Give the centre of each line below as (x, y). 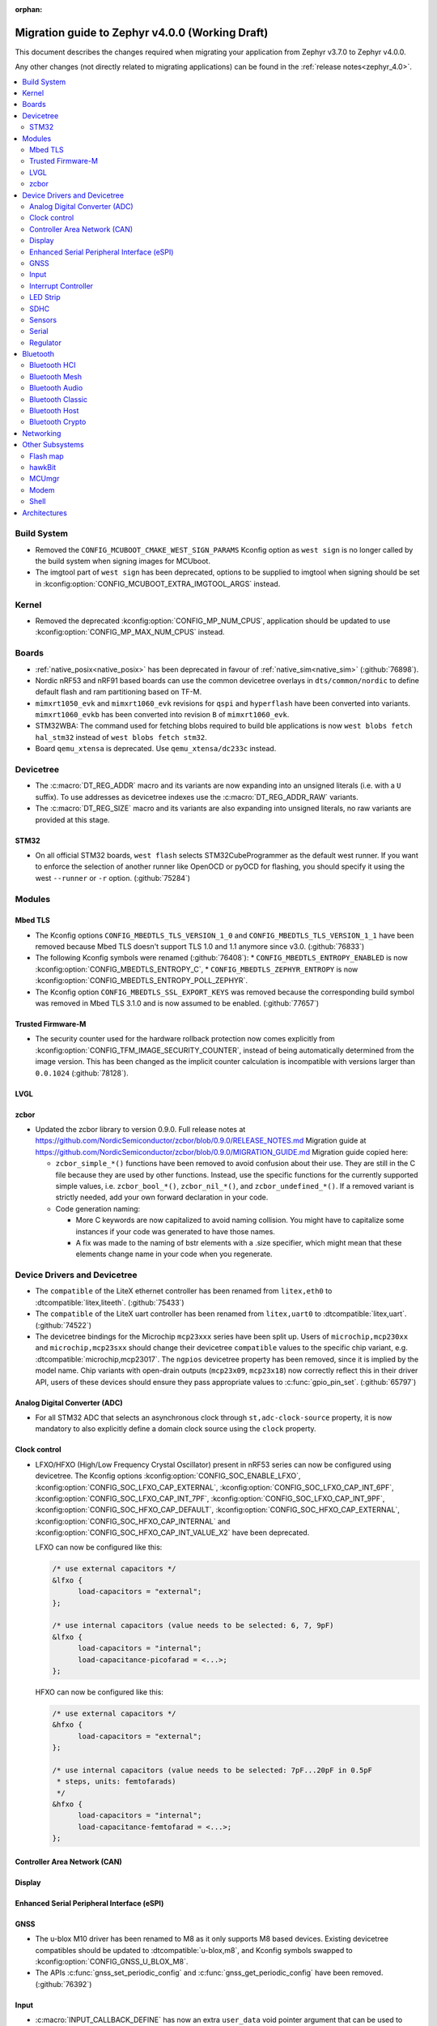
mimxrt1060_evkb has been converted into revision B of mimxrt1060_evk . (162, 715)
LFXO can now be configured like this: (99, 1547)
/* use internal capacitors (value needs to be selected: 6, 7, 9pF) (193, 1626)
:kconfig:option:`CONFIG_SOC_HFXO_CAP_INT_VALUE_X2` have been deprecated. (172, 1532)
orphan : (29, 9)
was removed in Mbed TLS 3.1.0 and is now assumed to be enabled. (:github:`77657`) (177, 1003)
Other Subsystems (53, 445)
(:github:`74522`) (64, 1325)
